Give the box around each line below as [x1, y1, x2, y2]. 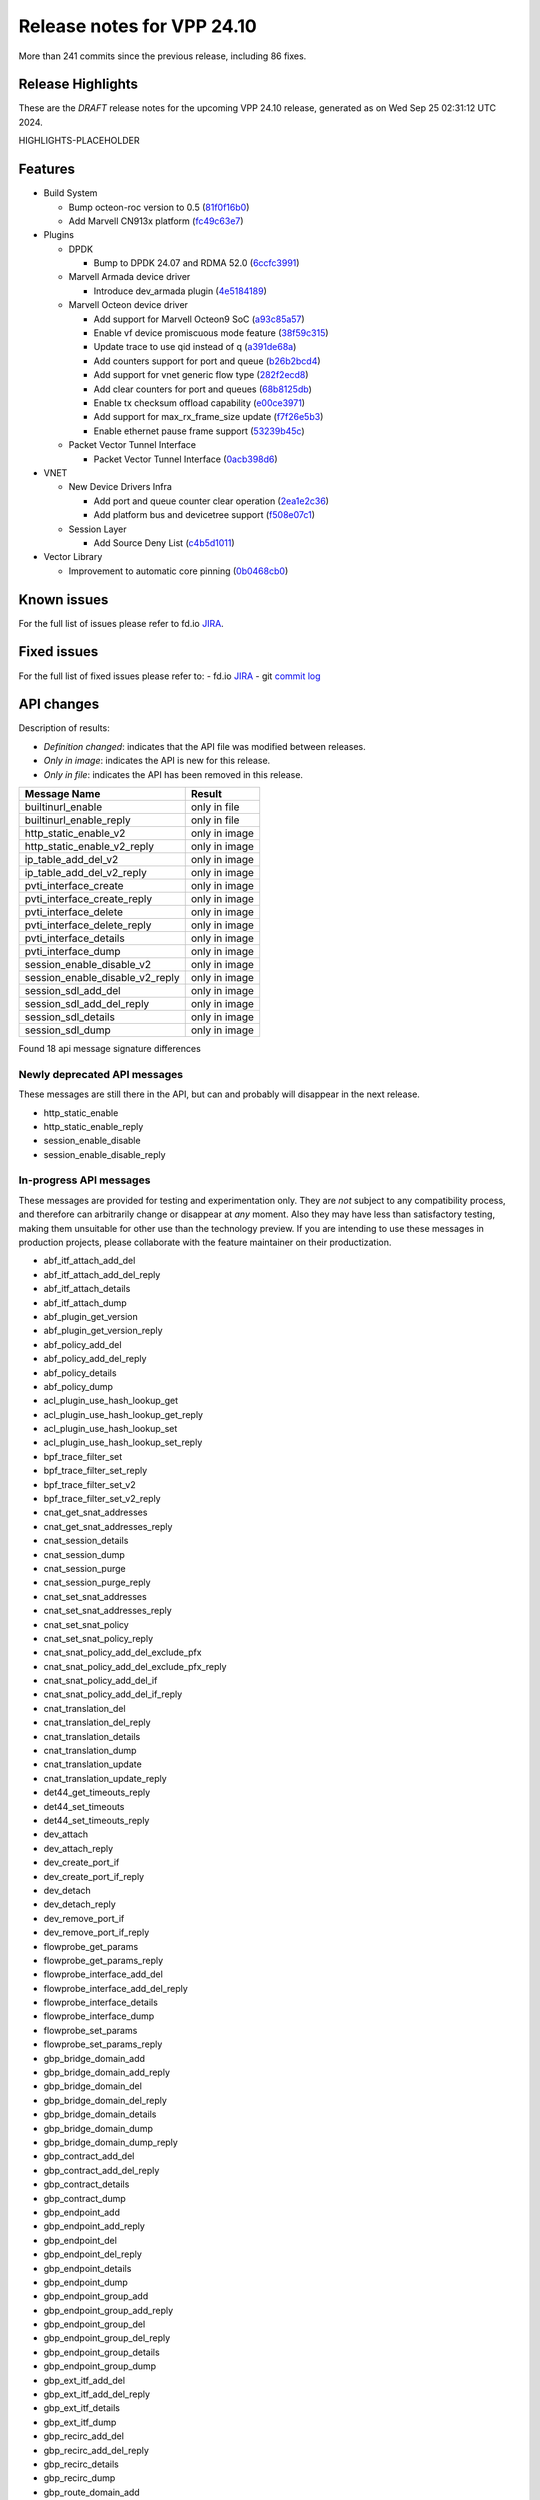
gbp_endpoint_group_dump [43, 2360, 157, 2372]
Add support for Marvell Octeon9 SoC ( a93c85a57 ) [93, 313, 305, 325]
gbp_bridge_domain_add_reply [43, 2066, 170, 2079]
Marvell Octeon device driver [68, 299, 189, 311]
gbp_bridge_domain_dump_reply [43, 2136, 179, 2148]
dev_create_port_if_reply [43, 1870, 145, 1882]
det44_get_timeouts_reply [43, 1786, 151, 1799]
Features [18, 161, 75, 178]
